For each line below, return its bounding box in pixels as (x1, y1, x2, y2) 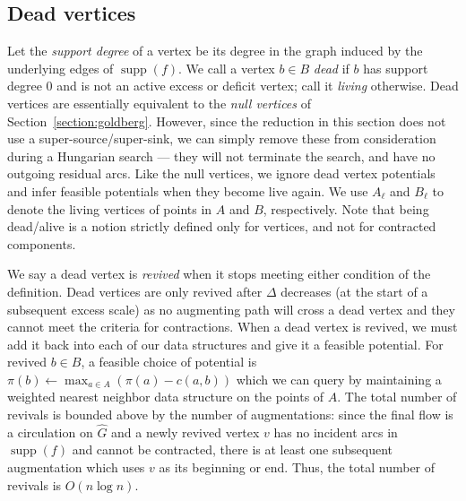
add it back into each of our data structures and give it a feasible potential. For (7, 334, 444, 353)
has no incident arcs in (273, 422, 398, 441)
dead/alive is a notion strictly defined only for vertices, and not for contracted (7, 217, 436, 236)
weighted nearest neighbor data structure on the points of (7, 387, 324, 406)
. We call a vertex (178, 58, 275, 77)
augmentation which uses (7, 458, 145, 477)
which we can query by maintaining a (236, 369, 442, 388)
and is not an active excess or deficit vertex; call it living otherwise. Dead (56, 76, 459, 95)
